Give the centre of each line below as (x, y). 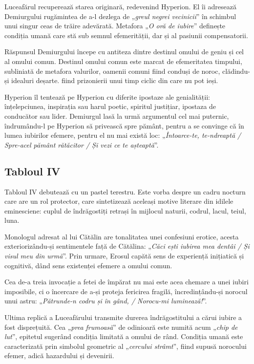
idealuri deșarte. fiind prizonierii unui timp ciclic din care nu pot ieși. (115, 80)
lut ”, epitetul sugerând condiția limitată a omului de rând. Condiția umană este (124, 336)
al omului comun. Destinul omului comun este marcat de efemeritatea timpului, (123, 61)
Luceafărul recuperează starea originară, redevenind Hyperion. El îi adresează (120, 6)
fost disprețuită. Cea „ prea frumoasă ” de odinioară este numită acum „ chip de (121, 327)
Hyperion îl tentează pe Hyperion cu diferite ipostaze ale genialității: (107, 96)
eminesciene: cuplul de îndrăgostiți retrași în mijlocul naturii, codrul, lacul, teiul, (125, 210)
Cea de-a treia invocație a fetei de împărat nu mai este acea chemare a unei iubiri (127, 282)
